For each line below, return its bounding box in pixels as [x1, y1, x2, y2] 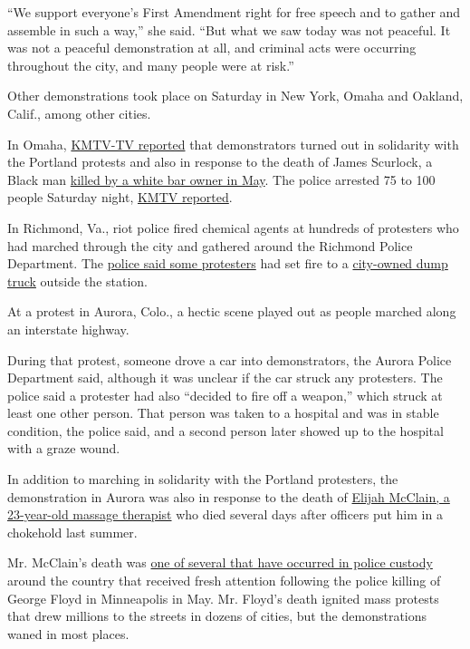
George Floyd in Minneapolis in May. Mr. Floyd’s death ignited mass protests [7, 588, 439, 607]
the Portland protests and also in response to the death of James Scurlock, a [7, 152, 433, 171]
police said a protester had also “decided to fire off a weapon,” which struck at [7, 385, 443, 404]
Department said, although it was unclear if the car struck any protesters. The [7, 368, 443, 387]
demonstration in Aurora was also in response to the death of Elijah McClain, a [7, 487, 450, 506]
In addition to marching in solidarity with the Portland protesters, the [7, 470, 398, 489]
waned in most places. [7, 624, 129, 643]
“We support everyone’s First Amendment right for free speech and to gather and [7, 3, 461, 21]
